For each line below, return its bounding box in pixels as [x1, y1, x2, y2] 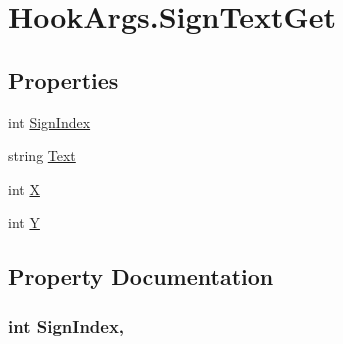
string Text [8, 145, 76, 166]
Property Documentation [8, 261, 274, 292]
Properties [8, 64, 119, 95]
